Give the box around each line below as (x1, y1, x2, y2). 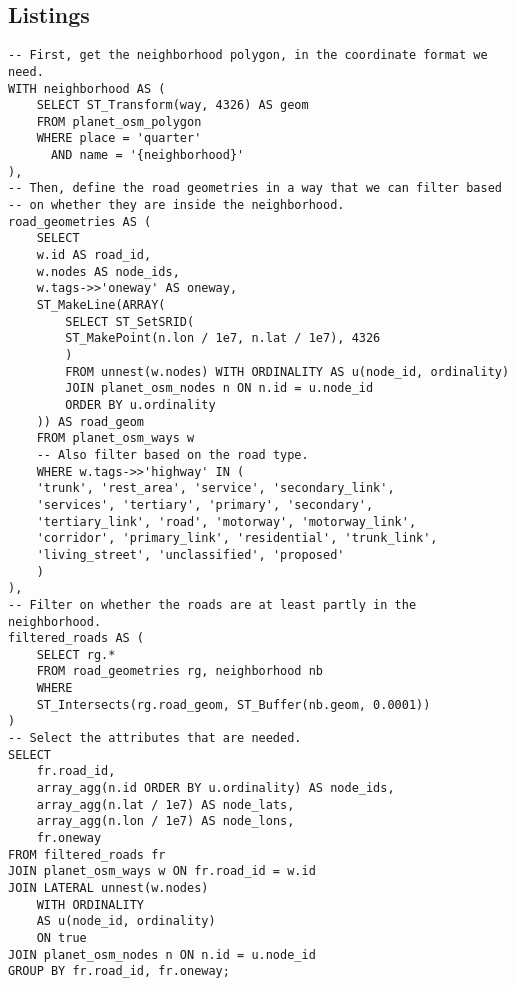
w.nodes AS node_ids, (36, 264, 180, 279)
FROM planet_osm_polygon (36, 114, 202, 129)
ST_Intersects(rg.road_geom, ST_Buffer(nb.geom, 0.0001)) (36, 697, 431, 712)
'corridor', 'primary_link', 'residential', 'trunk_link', (36, 531, 438, 546)
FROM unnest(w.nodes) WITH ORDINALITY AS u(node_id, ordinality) (65, 364, 510, 379)
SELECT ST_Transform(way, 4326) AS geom (36, 98, 309, 113)
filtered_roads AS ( (8, 631, 145, 646)
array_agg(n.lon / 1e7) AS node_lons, (36, 814, 295, 829)
